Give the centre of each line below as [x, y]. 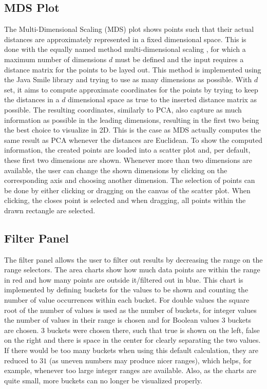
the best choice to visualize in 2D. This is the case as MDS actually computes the [132, 130]
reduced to [21, 360]
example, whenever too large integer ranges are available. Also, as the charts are [130, 370]
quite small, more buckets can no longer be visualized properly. [103, 380]
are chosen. [22, 330]
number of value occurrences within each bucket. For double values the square [127, 300]
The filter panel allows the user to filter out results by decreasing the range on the [133, 259]
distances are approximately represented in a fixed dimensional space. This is [125, 39]
